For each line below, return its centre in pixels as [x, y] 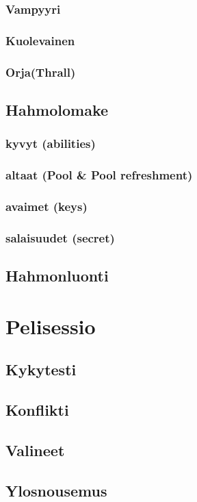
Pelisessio [51, 326]
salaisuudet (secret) [60, 237]
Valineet [35, 450]
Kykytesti [41, 369]
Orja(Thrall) [41, 72]
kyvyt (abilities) [51, 143]
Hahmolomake [57, 109]
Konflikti [37, 410]
